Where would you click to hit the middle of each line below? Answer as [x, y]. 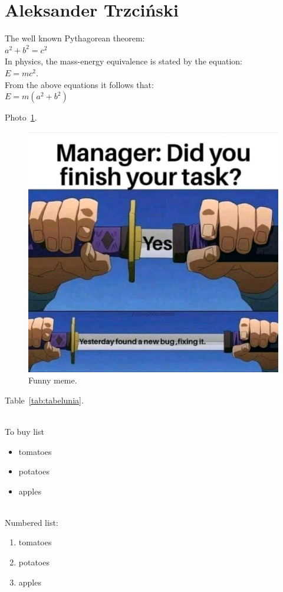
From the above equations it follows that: [79, 84]
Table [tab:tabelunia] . [44, 400]
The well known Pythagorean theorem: [75, 38]
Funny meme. [53, 380]
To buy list [24, 431]
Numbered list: [32, 522]
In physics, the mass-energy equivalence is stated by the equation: [124, 61]
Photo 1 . [21, 117]
